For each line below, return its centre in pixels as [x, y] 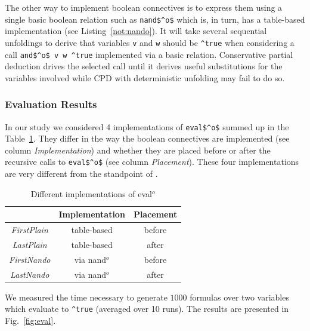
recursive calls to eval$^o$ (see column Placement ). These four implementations [152, 162]
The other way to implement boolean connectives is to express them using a [144, 7]
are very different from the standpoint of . [81, 174]
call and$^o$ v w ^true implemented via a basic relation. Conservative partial [149, 54]
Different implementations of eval [91, 193]
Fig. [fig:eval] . [30, 320]
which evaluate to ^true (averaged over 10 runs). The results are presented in [147, 309]
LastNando [30, 274]
